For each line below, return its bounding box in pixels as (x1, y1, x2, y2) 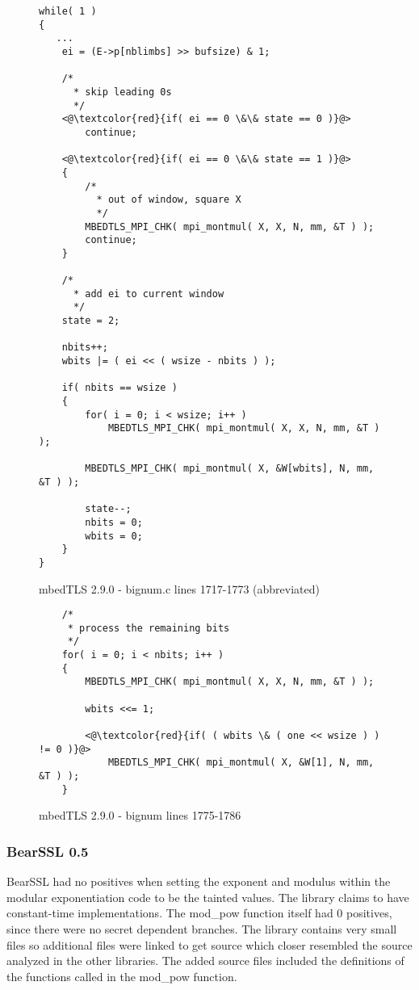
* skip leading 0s (73, 86, 172, 98)
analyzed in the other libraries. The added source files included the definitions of (6, 952, 404, 969)
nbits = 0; (85, 516, 143, 528)
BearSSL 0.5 (6, 841, 89, 861)
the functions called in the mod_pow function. (6, 967, 237, 984)
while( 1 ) (39, 6, 97, 17)
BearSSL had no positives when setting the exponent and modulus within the (6, 873, 391, 890)
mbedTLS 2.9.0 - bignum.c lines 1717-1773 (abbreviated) (39, 580, 320, 597)
